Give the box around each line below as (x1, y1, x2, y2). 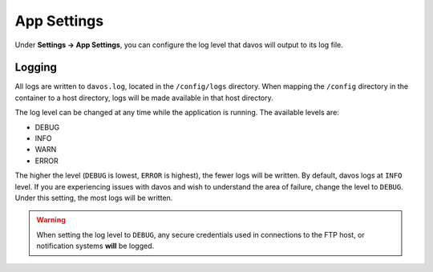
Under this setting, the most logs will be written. (14, 193, 173, 202)
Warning (36, 215, 66, 225)
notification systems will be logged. (36, 241, 155, 251)
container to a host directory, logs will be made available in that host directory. (14, 93, 274, 102)
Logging (14, 61, 58, 74)
